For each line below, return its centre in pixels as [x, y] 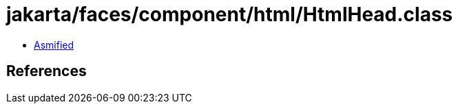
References [46, 71]
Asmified [54, 45]
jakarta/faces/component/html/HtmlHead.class [230, 14]
